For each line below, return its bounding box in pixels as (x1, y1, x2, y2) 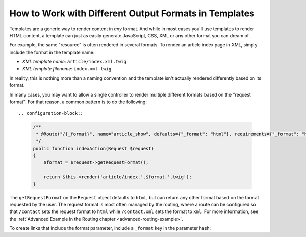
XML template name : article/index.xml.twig (22, 59, 127, 65)
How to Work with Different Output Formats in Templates (9, 8, 254, 19)
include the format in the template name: (9, 49, 95, 55)
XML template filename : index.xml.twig (22, 65, 112, 72)
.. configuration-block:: (18, 110, 84, 116)
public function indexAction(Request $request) (33, 146, 154, 151)
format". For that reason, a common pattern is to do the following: (9, 99, 147, 105)
